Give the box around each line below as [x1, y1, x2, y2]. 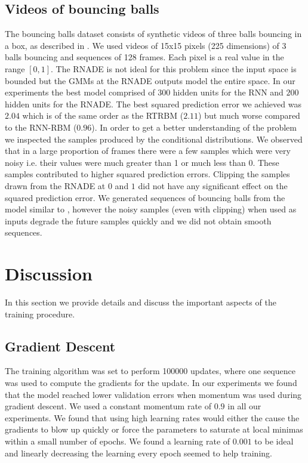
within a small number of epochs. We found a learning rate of [5, 434, 230, 447]
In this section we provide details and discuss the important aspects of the [5, 296, 276, 308]
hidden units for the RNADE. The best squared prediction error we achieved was [5, 97, 301, 110]
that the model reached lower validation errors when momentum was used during [5, 388, 302, 400]
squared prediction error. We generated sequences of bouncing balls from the [5, 191, 285, 203]
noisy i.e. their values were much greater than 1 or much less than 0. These [5, 156, 279, 168]
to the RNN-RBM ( [5, 121, 77, 133]
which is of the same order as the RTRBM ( [22, 109, 184, 122]
